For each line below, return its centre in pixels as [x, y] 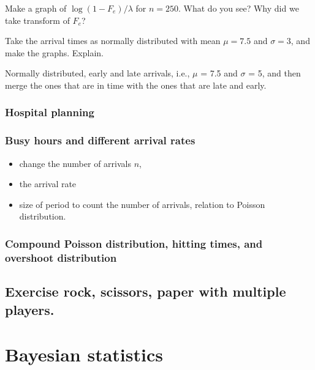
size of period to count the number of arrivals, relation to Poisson [142, 204]
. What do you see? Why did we [239, 8]
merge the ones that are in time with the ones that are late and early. [136, 85]
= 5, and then [275, 73]
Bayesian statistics [84, 354]
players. [30, 309]
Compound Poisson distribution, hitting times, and [134, 243]
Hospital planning [50, 112]
